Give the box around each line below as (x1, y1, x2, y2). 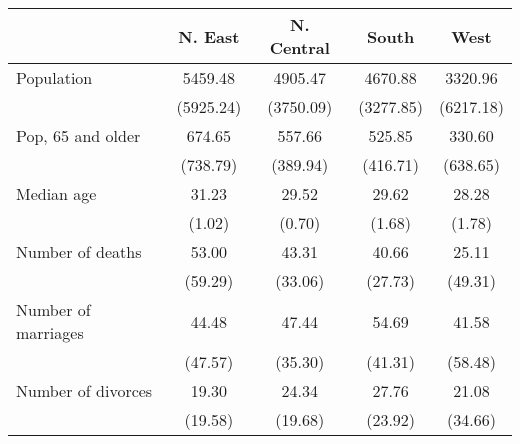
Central (269, 36, 330, 59)
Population (16, 66, 93, 89)
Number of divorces (16, 379, 153, 402)
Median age (16, 182, 97, 205)
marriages (16, 321, 84, 344)
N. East (178, 24, 240, 48)
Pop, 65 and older (16, 124, 141, 147)
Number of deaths (16, 240, 142, 263)
